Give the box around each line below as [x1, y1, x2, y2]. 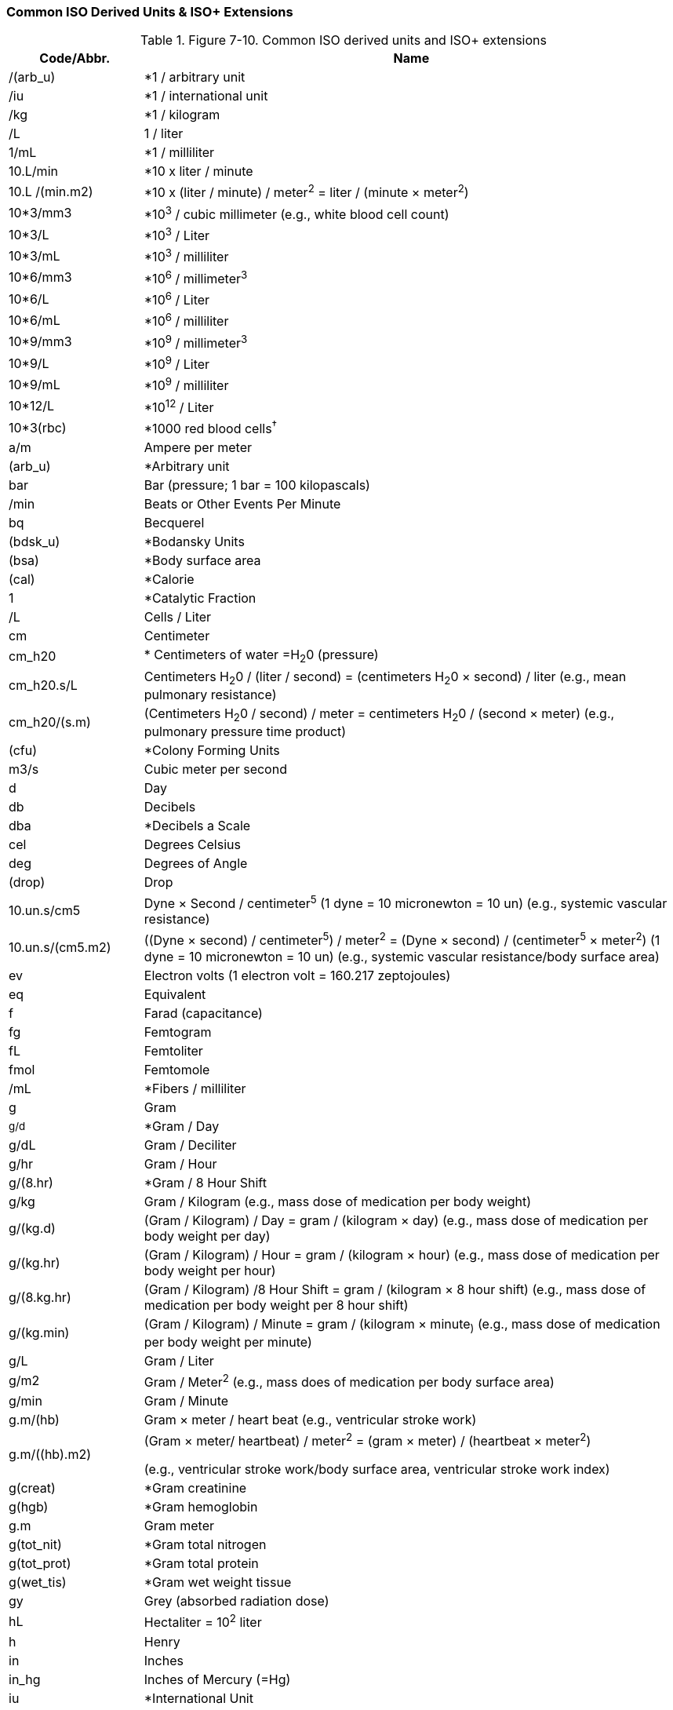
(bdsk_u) [9, 534, 60, 550]
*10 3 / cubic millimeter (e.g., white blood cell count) [144, 203, 449, 223]
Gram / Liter [144, 1352, 214, 1369]
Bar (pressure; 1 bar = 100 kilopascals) [144, 477, 370, 494]
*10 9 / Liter [144, 354, 210, 373]
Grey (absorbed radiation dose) [144, 1593, 329, 1610]
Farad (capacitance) [144, 1004, 263, 1021]
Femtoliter [144, 1042, 203, 1059]
